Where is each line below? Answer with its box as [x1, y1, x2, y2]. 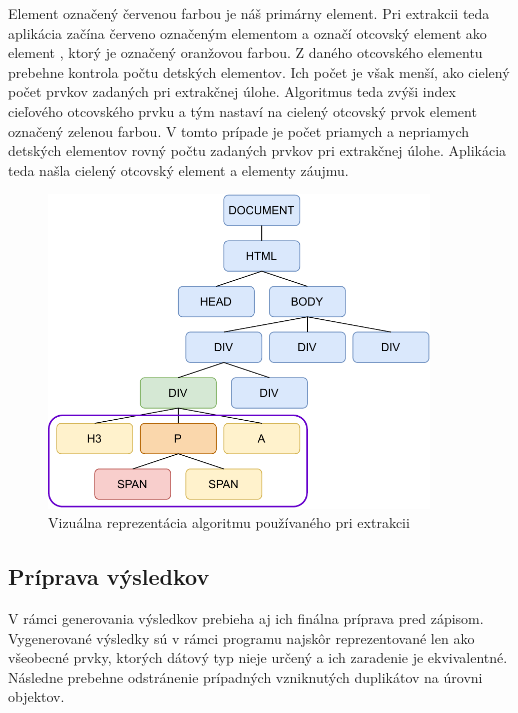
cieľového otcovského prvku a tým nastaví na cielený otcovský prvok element [8, 100, 477, 121]
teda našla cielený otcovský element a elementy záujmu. [8, 159, 349, 180]
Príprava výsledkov [8, 561, 210, 592]
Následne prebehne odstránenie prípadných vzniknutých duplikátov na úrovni [8, 666, 483, 687]
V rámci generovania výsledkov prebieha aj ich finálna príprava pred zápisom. [8, 608, 484, 629]
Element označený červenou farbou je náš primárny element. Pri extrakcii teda [8, 3, 490, 23]
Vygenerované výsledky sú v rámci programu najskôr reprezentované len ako [8, 627, 475, 648]
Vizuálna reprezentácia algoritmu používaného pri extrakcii [48, 512, 410, 533]
